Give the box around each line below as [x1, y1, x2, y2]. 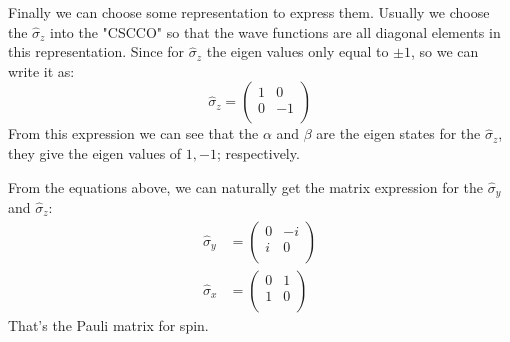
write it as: [8, 60, 75, 81]
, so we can [411, 41, 479, 62]
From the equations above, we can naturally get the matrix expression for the [8, 176, 484, 197]
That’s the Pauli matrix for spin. [8, 314, 209, 335]
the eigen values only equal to [206, 41, 389, 62]
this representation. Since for [8, 41, 185, 62]
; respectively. [216, 142, 300, 163]
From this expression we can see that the [8, 123, 259, 144]
